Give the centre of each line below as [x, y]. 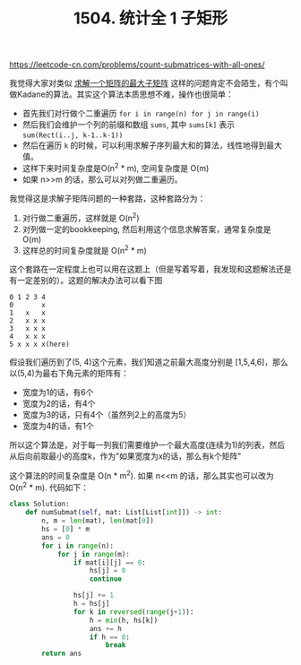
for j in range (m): [93, 554]
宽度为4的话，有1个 [58, 426]
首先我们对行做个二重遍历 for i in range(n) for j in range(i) [141, 114]
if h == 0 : [109, 637]
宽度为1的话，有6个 [58, 393]
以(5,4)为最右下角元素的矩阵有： [69, 374]
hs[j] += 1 [94, 596]
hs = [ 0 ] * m [66, 530]
